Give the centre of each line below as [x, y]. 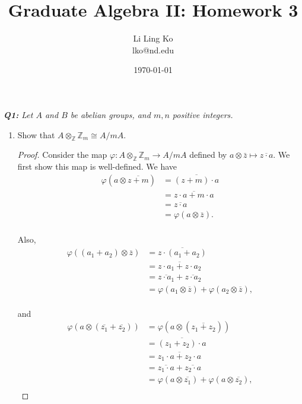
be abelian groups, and [110, 114]
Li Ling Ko [153, 38]
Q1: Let [18, 114]
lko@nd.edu [153, 50]
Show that [36, 134]
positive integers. [203, 114]
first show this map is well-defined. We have [97, 166]
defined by [208, 155]
